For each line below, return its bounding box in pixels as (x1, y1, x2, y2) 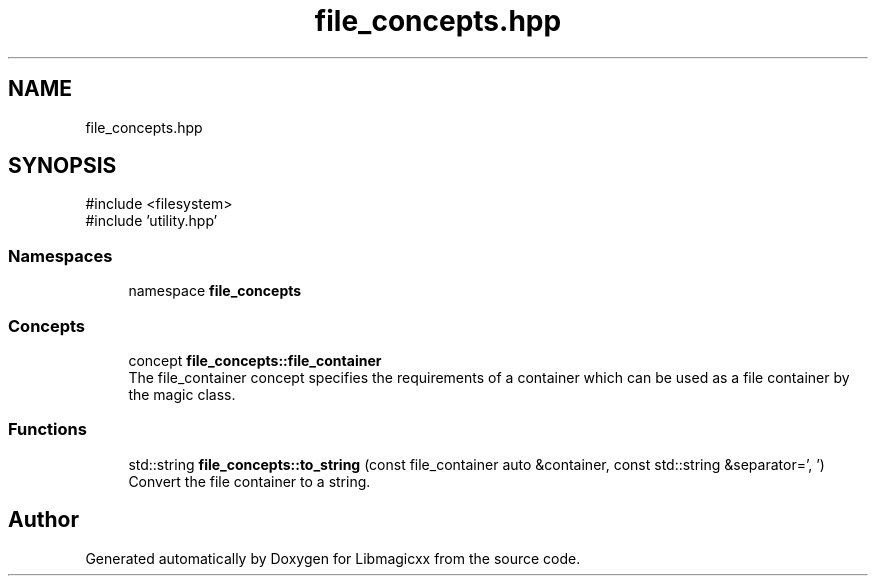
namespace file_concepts (128, 282, 302, 300)
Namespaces (8, 245, 113, 266)
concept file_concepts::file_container (128, 351, 382, 369)
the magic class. (128, 385, 236, 403)
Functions (8, 419, 87, 440)
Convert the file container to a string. (128, 472, 371, 490)
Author (8, 507, 79, 533)
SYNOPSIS (8, 153, 117, 179)
